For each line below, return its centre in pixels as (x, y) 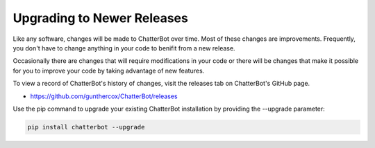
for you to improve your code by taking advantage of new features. (109, 71)
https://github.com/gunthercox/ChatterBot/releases (104, 96)
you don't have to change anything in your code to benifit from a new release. (124, 48)
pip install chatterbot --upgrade (86, 127)
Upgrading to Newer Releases (101, 18)
